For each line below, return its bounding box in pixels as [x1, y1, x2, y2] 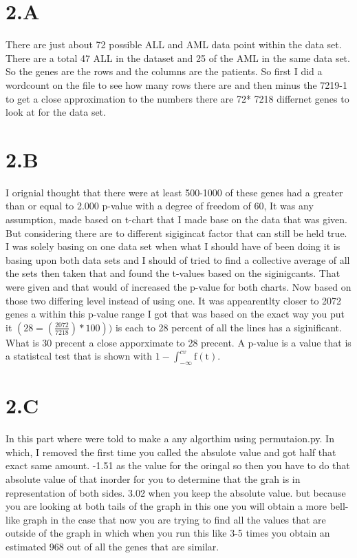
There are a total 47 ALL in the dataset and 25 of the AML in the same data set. [6, 50, 350, 65]
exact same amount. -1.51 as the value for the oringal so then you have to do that [6, 458, 350, 473]
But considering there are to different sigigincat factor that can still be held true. [6, 225, 347, 240]
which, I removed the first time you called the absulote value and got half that [6, 444, 336, 459]
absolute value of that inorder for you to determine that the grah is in [6, 472, 301, 486]
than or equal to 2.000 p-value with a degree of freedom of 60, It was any [6, 198, 314, 213]
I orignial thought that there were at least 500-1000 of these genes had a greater [6, 185, 343, 199]
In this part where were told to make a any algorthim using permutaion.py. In [6, 431, 334, 446]
